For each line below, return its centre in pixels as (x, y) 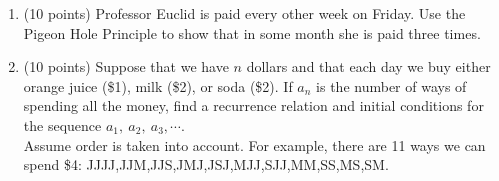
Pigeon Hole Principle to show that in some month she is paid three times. (252, 32)
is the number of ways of (391, 85)
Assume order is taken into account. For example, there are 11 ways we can (254, 144)
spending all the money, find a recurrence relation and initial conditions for (253, 105)
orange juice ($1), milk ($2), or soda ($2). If (158, 85)
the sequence (62, 124)
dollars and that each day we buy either (368, 66)
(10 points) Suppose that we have (126, 66)
